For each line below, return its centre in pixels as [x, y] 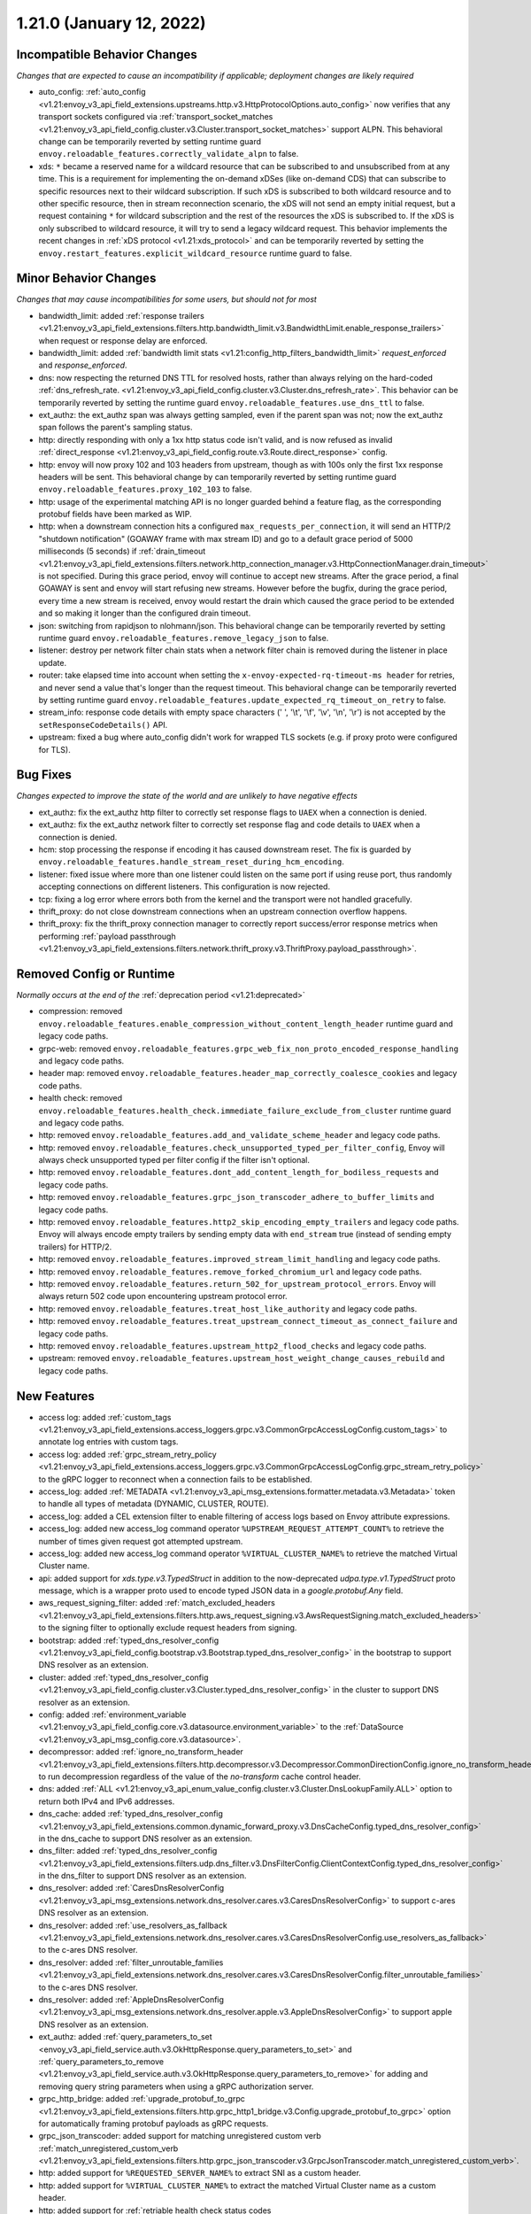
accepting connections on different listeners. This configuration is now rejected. [185, 886]
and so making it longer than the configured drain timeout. [145, 613]
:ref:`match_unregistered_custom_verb [108, 2148]
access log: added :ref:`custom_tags [105, 1417]
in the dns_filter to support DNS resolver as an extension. [142, 1876]
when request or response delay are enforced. [123, 340]
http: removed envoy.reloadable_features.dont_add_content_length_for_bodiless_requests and [239, 1173]
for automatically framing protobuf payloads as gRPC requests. [154, 2123]
